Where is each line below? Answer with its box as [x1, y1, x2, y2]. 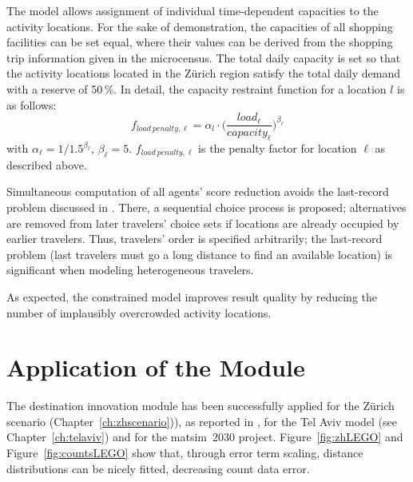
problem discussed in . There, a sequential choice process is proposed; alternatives [6, 199, 407, 215]
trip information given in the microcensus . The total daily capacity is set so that [6, 49, 401, 66]
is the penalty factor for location [198, 140, 357, 157]
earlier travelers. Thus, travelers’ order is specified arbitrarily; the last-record [6, 230, 383, 247]
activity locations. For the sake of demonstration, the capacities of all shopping [6, 18, 393, 34]
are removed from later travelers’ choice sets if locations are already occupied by [6, 214, 399, 231]
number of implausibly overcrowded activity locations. [6, 304, 272, 321]
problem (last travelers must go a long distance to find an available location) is [6, 245, 393, 262]
